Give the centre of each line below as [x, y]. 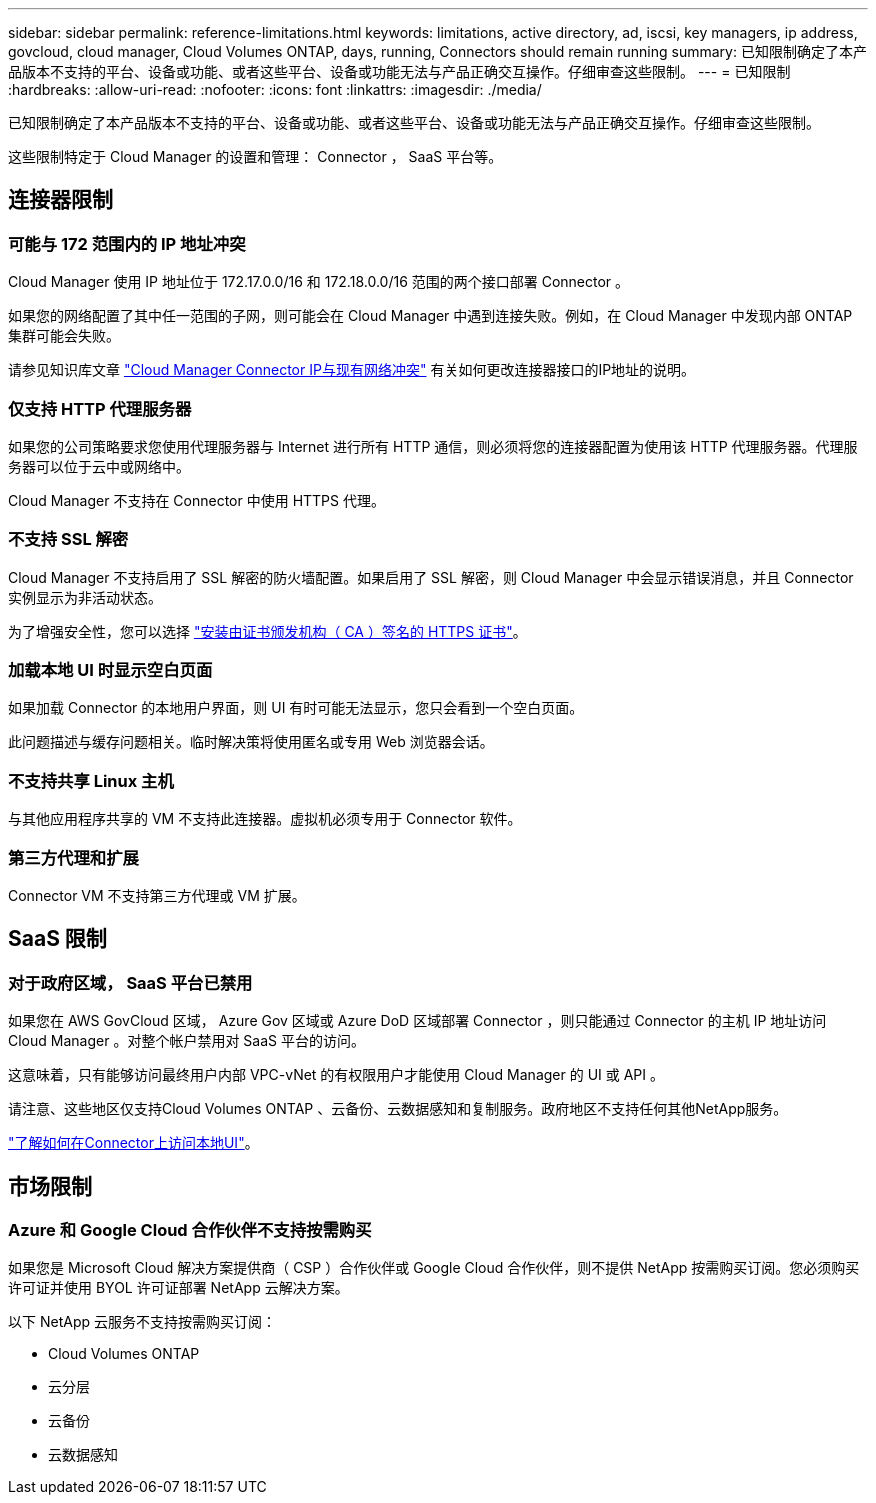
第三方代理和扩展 [73, 857]
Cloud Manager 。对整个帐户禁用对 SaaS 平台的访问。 [186, 1041]
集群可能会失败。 [64, 336]
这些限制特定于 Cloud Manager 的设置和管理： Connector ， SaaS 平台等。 [255, 156]
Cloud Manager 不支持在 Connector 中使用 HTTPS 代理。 [196, 500]
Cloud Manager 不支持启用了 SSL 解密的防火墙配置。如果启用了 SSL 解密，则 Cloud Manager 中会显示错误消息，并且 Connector [431, 577]
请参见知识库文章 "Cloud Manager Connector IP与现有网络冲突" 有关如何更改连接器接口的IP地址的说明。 [352, 370]
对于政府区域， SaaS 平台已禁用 [130, 982]
